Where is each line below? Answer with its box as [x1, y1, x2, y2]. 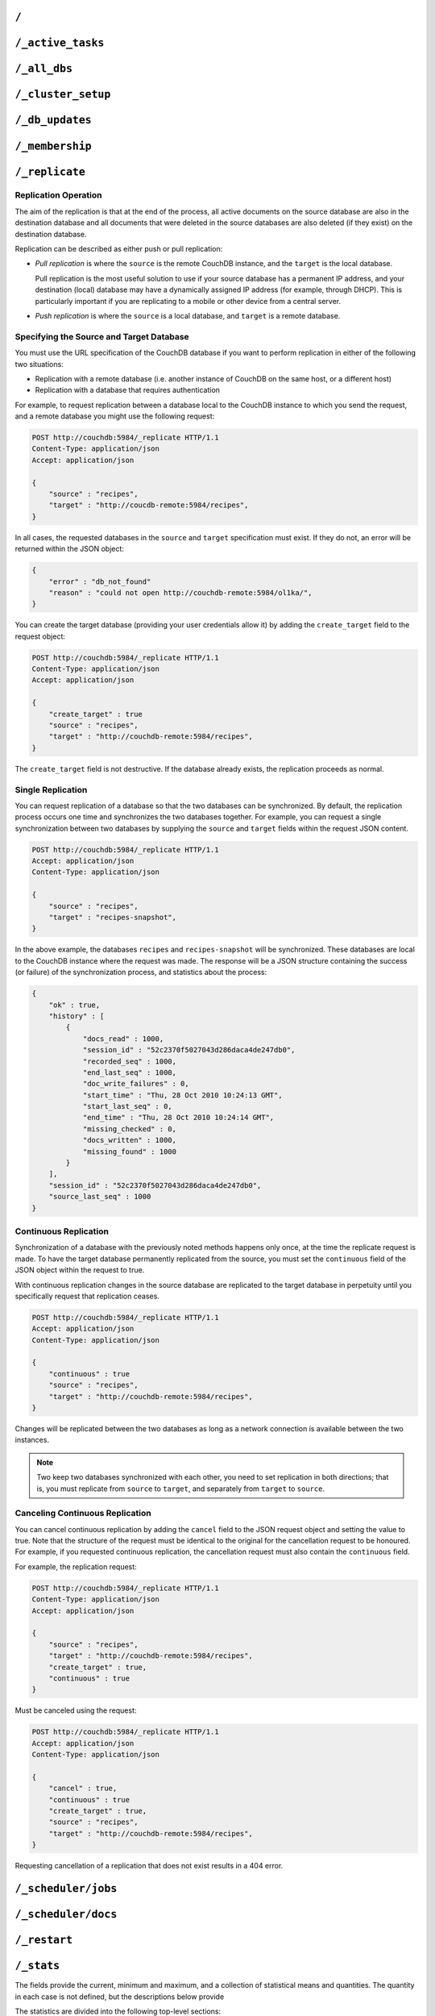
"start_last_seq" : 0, [82, 1102, 172, 1111]
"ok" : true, [48, 1000, 101, 1010]
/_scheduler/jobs [14, 1882, 118, 1895]
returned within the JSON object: [14, 544, 125, 554]
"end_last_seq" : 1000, [82, 1068, 177, 1077]
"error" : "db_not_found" [48, 577, 151, 586]
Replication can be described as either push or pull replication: [14, 244, 223, 254]
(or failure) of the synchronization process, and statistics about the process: [14, 968, 267, 977]
